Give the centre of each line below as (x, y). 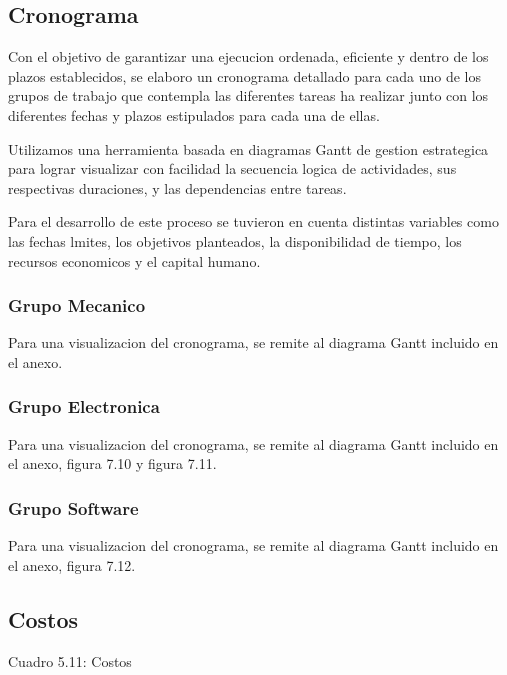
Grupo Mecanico (77, 305)
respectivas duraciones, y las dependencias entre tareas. (177, 187)
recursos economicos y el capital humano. (134, 260)
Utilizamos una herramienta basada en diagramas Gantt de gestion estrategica (248, 148)
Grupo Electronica (84, 406)
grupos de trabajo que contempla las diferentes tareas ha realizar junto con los (248, 95)
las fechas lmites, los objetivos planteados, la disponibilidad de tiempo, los (235, 240)
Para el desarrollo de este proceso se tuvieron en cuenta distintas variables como (253, 221)
